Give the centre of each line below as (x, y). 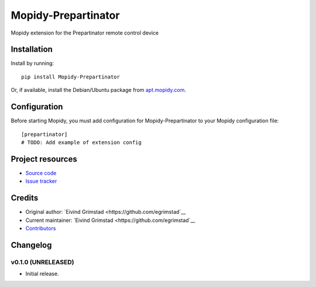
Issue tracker (41, 181)
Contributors (41, 228)
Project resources (44, 159)
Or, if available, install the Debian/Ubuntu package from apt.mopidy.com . (99, 90)
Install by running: (32, 63)
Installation (32, 49)
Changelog (31, 245)
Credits (25, 198)
